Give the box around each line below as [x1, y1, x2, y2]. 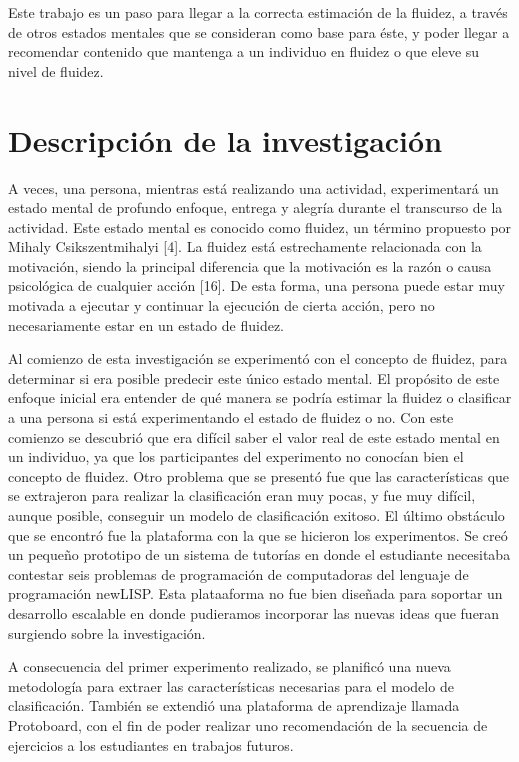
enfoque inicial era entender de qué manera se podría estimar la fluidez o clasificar [8, 387, 512, 408]
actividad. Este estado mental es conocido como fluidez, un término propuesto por [8, 216, 512, 237]
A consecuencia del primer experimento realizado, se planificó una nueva [8, 656, 451, 677]
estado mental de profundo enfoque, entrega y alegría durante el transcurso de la [8, 197, 503, 218]
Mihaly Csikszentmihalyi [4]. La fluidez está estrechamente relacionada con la [8, 236, 482, 257]
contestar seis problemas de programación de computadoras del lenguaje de [8, 563, 469, 584]
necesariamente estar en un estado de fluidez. [8, 314, 284, 335]
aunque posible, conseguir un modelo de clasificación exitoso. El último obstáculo [8, 505, 505, 525]
